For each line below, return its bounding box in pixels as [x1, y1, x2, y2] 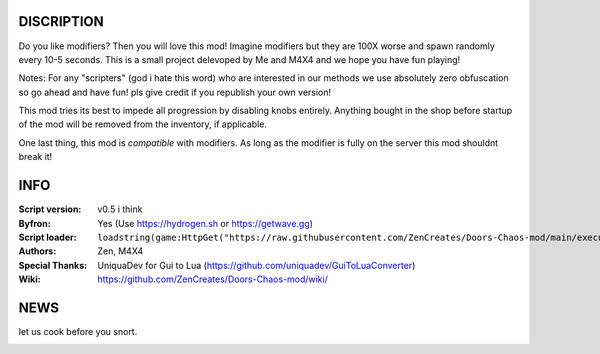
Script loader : [18, 231, 77, 243]
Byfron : [18, 217, 51, 229]
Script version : [18, 203, 82, 215]
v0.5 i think [97, 203, 143, 215]
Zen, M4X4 [97, 245, 144, 257]
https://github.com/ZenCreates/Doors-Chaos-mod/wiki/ [97, 273, 329, 285]
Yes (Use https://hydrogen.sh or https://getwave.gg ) [97, 217, 314, 229]
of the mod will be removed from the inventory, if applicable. [18, 118, 267, 130]
